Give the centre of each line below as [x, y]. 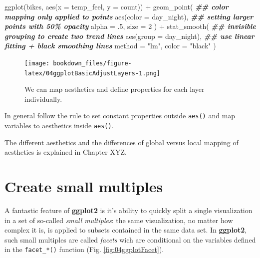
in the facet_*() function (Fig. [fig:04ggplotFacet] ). [84, 249]
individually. [43, 99]
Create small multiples [84, 186]
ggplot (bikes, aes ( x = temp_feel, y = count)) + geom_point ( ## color [117, 6]
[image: [37, 63]
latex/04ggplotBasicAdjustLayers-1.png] [93, 73]
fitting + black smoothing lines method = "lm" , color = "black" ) [110, 46]
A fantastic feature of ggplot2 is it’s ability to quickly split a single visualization [129, 210]
